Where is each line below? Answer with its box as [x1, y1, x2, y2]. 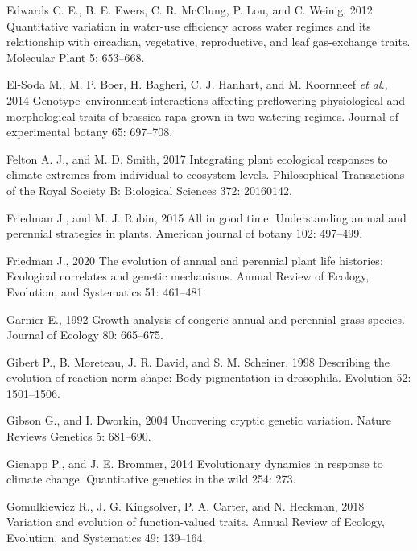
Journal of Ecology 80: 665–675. [6, 326, 163, 343]
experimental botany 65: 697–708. [6, 123, 173, 140]
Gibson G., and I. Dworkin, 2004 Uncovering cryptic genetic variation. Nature [6, 412, 391, 429]
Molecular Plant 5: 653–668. [6, 48, 145, 65]
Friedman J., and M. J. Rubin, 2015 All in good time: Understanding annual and [6, 209, 407, 226]
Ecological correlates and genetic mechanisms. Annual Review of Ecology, [6, 267, 370, 284]
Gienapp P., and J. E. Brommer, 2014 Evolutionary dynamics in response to [6, 454, 383, 471]
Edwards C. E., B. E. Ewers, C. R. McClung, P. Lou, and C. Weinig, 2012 [6, 2, 373, 18]
